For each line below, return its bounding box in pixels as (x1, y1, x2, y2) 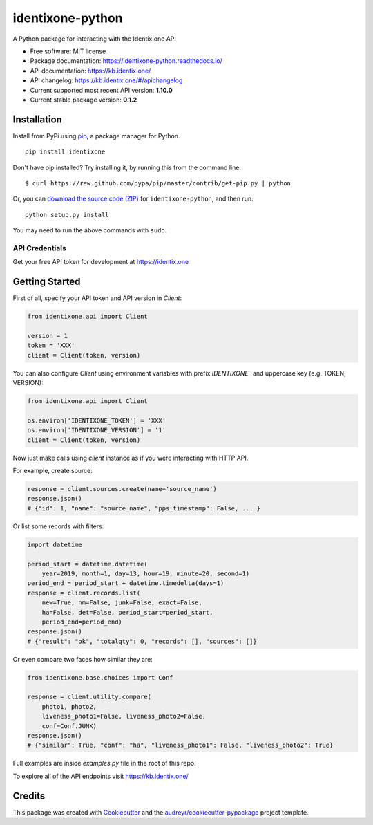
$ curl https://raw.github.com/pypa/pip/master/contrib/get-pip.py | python (25, 179, 291, 187)
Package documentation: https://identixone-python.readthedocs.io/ (30, 57, 222, 65)
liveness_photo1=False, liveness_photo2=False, (41, 712, 207, 721)
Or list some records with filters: (12, 522, 104, 530)
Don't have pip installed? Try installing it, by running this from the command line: (12, 163, 242, 172)
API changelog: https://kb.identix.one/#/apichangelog (30, 76, 183, 84)
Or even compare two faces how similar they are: (12, 655, 153, 663)
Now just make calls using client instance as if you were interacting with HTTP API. (12, 454, 249, 462)
